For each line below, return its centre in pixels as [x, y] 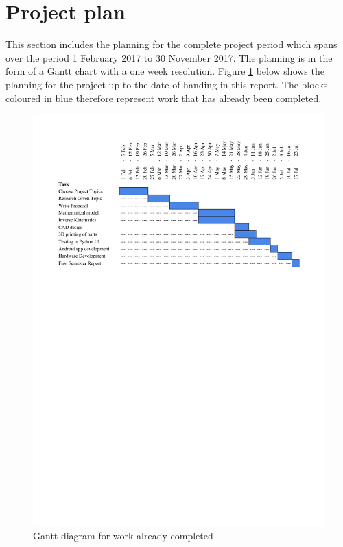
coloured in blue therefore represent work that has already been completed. [164, 98]
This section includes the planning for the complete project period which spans [171, 44]
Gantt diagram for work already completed [123, 535]
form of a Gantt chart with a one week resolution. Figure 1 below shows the [165, 71]
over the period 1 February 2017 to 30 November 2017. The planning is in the [169, 57]
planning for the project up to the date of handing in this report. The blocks [167, 84]
